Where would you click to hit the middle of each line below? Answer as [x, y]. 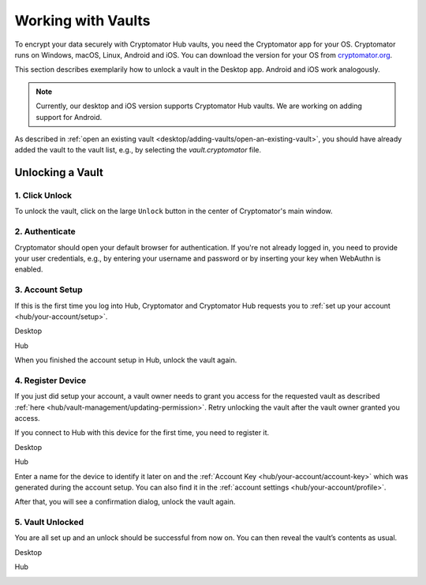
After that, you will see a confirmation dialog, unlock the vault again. [125, 502]
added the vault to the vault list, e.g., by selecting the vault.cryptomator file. [138, 150]
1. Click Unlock [43, 196]
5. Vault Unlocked [49, 523]
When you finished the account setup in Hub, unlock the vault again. [126, 360]
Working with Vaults [82, 21]
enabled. [29, 269]
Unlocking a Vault [59, 172]
